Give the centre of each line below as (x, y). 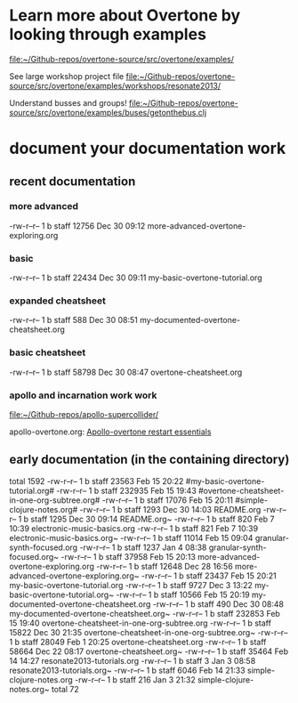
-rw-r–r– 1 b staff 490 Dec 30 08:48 (218, 604)
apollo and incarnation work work (83, 395)
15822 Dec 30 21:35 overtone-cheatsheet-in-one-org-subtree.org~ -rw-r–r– (149, 632)
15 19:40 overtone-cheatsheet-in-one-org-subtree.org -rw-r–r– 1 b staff (140, 623)
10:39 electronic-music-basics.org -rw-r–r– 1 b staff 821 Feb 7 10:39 (134, 528)
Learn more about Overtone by (125, 16)
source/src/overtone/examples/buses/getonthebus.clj (108, 112)
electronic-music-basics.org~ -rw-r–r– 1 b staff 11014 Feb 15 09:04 (131, 537)
